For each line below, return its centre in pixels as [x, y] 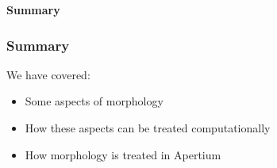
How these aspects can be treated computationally [148, 128]
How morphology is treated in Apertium [123, 154]
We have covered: [48, 74]
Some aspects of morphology [94, 101]
